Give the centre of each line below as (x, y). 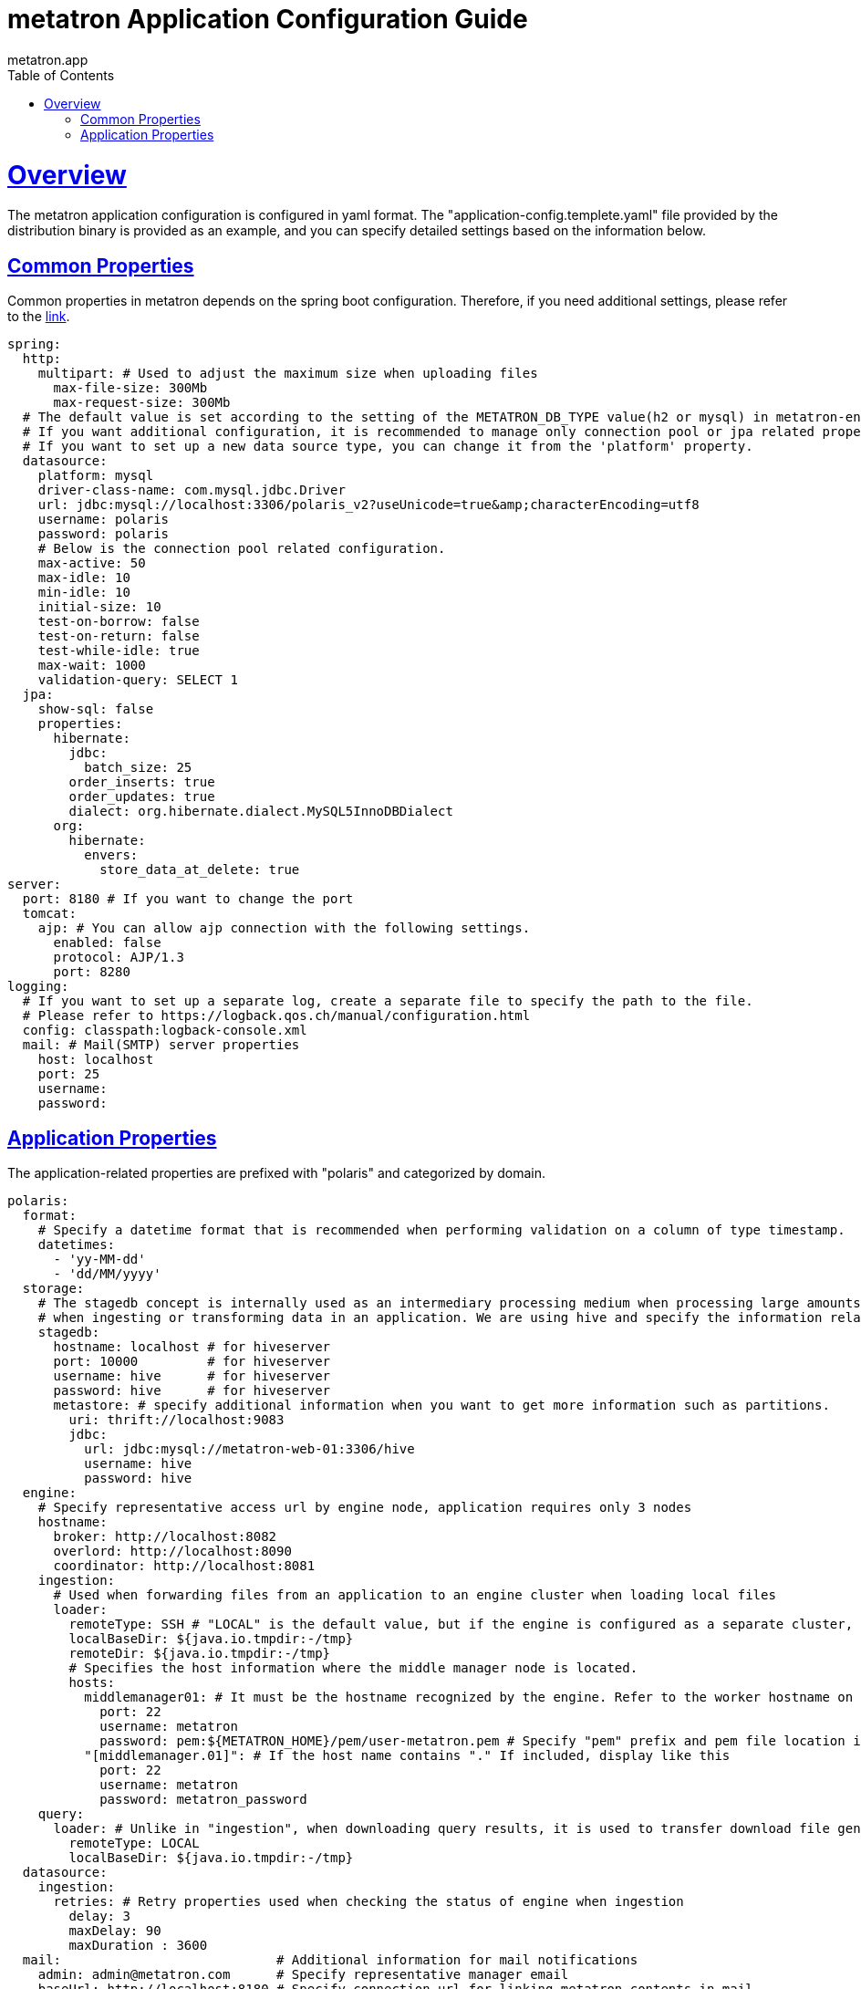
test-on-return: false (119, 636)
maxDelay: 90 (115, 1930)
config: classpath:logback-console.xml (165, 1031)
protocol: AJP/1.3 (119, 958)
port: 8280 (92, 972)
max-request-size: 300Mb (142, 403)
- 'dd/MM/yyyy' (107, 1273)
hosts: (92, 1682)
